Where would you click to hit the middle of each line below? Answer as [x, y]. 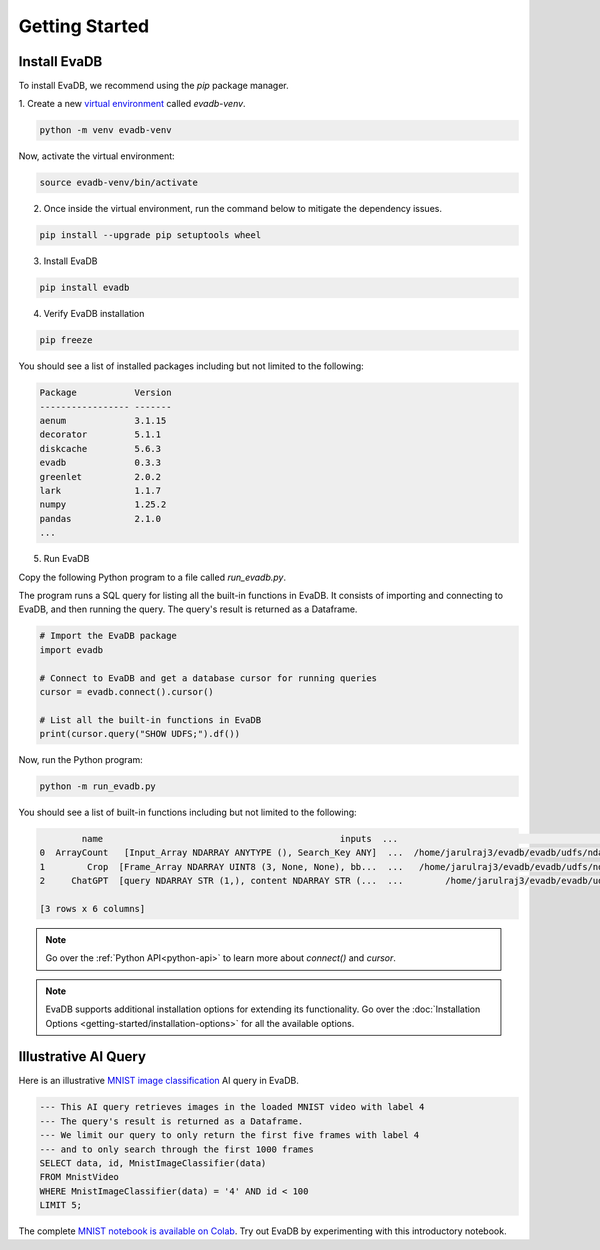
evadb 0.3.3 [100, 463]
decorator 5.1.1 [100, 434]
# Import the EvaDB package [108, 636]
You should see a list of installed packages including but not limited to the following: [191, 366]
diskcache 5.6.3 [100, 448]
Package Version [105, 393]
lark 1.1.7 [100, 491]
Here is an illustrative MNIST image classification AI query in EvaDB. [158, 1081]
